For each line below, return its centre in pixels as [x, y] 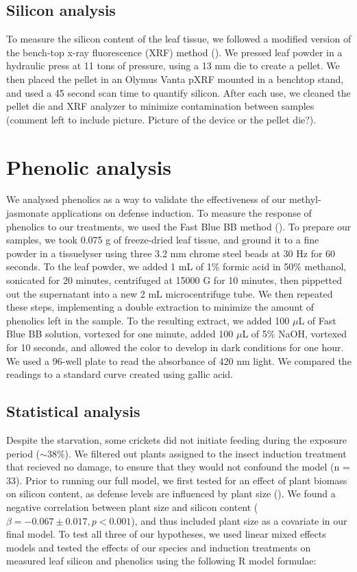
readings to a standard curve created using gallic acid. [120, 374]
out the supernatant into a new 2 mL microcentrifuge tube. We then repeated [170, 293]
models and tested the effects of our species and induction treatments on [159, 547]
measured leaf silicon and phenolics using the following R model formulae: [161, 561]
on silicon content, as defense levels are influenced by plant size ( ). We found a [171, 493]
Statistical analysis [73, 411]
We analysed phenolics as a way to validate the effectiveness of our [146, 199]
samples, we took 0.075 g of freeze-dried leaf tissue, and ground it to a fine [163, 240]
